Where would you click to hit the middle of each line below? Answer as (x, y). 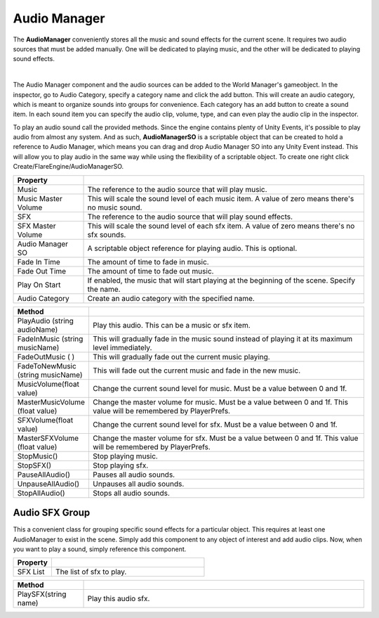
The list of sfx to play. (91, 572)
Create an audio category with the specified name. (171, 298)
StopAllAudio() (41, 493)
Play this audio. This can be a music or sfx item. (171, 325)
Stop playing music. (125, 456)
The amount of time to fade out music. (151, 271)
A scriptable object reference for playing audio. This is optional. (192, 248)
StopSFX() (34, 465)
